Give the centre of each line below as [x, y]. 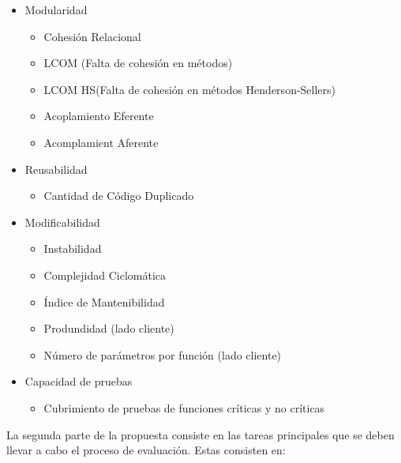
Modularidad [56, 9]
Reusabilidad [56, 169]
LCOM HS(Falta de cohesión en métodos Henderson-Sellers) [190, 89]
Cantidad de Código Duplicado [119, 196]
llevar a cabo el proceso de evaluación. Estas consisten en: [146, 450]
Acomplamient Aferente [101, 142]
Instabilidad [73, 248]
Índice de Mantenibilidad [104, 301]
